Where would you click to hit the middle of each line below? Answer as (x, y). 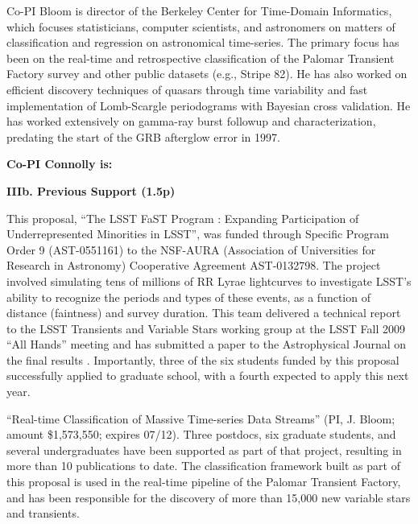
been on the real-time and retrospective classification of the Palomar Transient (201, 58)
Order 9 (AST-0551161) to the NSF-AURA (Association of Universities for (191, 249)
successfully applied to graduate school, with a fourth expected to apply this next (208, 375)
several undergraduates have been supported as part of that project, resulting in (204, 450)
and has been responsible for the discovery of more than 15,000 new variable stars (209, 497)
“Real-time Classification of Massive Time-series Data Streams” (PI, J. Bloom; (201, 418)
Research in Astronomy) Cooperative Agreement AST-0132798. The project (194, 265)
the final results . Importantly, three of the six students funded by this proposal (203, 359)
